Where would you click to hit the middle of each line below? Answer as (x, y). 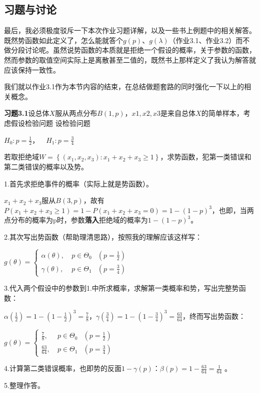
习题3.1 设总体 (27, 113)
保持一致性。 (39, 69)
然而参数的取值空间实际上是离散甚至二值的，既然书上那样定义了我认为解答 (126, 59)
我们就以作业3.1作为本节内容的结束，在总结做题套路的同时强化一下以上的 (124, 86)
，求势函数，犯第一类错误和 (206, 157)
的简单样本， (222, 113)
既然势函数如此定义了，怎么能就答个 (63, 40)
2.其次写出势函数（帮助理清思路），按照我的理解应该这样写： (103, 236)
